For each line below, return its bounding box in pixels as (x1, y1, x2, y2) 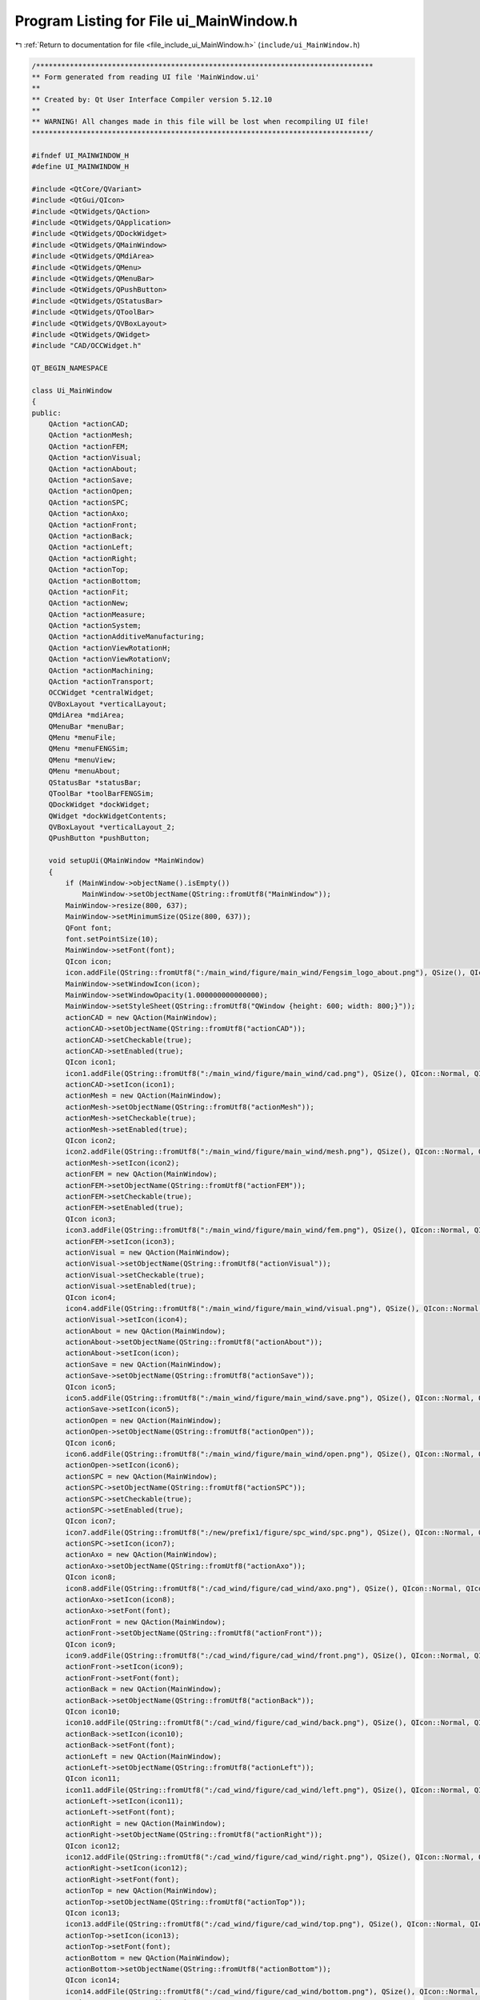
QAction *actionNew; (48, 598, 130, 608)
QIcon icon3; (65, 1214, 117, 1223)
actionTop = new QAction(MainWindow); (65, 1886, 218, 1895)
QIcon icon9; (65, 1640, 117, 1649)
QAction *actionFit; (48, 587, 130, 596)
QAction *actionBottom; (48, 576, 142, 586)
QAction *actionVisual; (48, 453, 142, 462)
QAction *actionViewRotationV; (48, 654, 171, 664)
